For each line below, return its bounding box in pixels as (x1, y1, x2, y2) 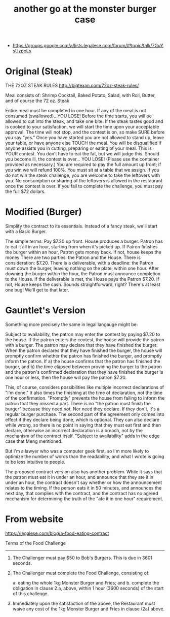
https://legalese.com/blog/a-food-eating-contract (5, 530, 109, 536)
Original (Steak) (5, 66, 73, 77)
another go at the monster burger (13, 3, 157, 15)
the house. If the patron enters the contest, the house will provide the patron (5, 337, 164, 343)
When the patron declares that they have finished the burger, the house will (5, 347, 162, 353)
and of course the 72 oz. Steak (5, 98, 70, 104)
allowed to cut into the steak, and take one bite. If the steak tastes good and (5, 118, 163, 124)
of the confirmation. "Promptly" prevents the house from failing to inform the (5, 395, 165, 401)
